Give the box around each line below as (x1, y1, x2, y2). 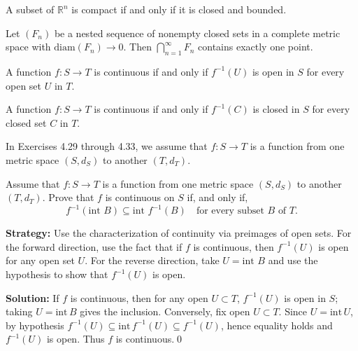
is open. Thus (46, 331, 105, 346)
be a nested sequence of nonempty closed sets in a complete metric (54, 25, 341, 40)
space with (6, 39, 51, 54)
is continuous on (105, 190, 175, 205)
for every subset (196, 206, 264, 216)
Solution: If (6, 290, 59, 305)
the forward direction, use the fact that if (6, 239, 182, 254)
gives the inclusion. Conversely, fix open (80, 304, 250, 319)
